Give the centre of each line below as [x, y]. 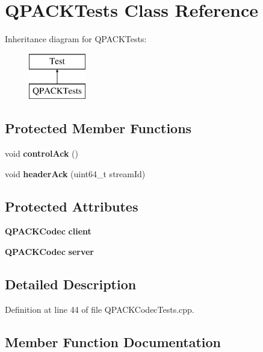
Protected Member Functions [98, 128]
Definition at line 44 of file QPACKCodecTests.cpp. [100, 309]
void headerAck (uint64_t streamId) [75, 173]
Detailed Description [71, 284]
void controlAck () [42, 153]
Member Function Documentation [113, 341]
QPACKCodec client [48, 231]
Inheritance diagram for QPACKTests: [76, 39]
